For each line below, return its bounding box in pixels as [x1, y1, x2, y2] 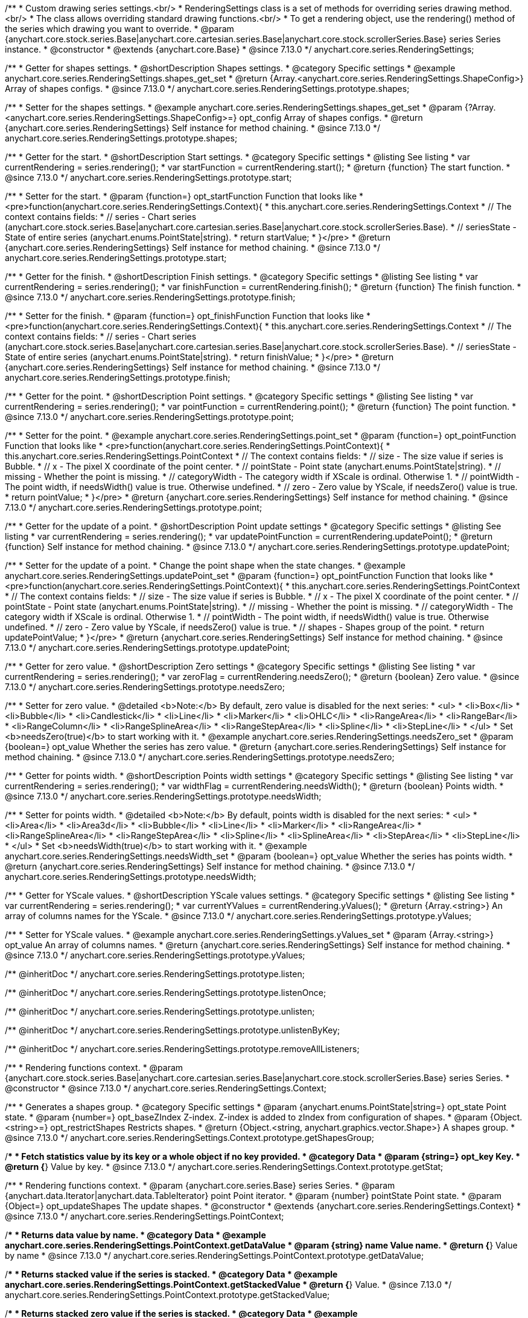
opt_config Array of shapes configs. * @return [239, 112, 423, 123]
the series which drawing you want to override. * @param [5, 24, 234, 34]
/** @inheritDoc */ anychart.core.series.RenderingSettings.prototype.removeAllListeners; [5, 1044, 360, 1054]
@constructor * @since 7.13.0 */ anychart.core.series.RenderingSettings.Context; [5, 1083, 327, 1093]
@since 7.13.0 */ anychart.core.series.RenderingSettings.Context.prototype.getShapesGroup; [5, 1132, 375, 1143]
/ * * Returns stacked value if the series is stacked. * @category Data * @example [5, 1269, 338, 1279]
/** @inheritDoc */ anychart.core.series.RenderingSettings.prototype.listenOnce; [5, 987, 326, 998]
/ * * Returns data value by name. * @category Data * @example [5, 1230, 266, 1240]
